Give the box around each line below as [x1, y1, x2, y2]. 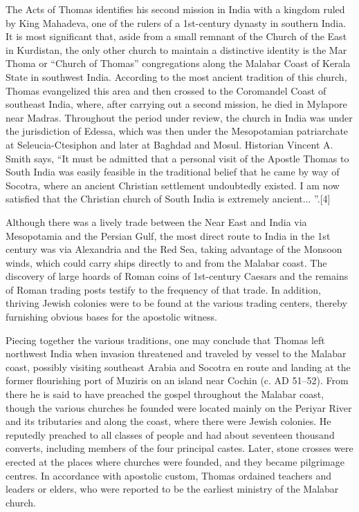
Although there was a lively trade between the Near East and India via [6, 214, 307, 229]
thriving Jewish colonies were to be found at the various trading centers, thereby [6, 296, 347, 310]
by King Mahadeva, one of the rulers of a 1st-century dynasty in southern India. [6, 15, 347, 30]
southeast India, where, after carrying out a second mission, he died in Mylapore [6, 97, 347, 111]
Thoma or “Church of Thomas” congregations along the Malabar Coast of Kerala [6, 56, 351, 70]
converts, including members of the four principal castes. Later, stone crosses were [6, 441, 353, 455]
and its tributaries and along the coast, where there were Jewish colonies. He [6, 414, 331, 428]
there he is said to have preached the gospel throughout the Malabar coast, [6, 387, 324, 401]
